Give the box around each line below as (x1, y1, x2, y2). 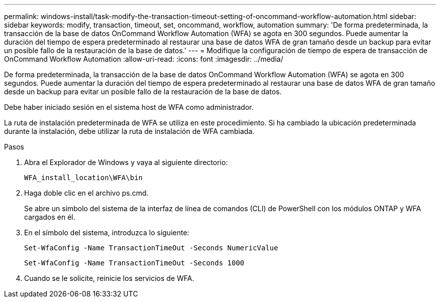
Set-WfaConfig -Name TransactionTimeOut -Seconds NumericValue (24, 244, 278, 252)
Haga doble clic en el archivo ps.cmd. (24, 189, 149, 197)
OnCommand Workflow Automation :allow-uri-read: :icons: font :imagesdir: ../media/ (4, 55, 283, 63)
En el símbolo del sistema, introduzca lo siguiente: (24, 228, 189, 237)
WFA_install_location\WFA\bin (24, 174, 143, 182)
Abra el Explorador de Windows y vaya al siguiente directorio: (24, 158, 228, 167)
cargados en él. (24, 213, 75, 221)
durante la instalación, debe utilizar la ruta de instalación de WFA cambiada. (4, 127, 255, 135)
